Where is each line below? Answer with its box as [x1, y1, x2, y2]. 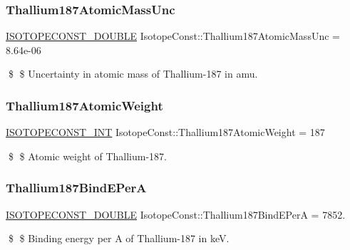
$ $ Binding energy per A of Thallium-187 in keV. [8, 231, 230, 246]
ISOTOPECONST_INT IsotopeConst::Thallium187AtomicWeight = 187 [6, 125, 325, 140]
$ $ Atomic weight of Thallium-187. [8, 148, 167, 163]
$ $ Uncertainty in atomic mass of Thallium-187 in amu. [8, 66, 258, 81]
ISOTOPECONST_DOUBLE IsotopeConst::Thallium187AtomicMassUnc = [6, 28, 340, 43]
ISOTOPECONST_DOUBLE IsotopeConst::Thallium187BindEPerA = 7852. [6, 207, 346, 222]
